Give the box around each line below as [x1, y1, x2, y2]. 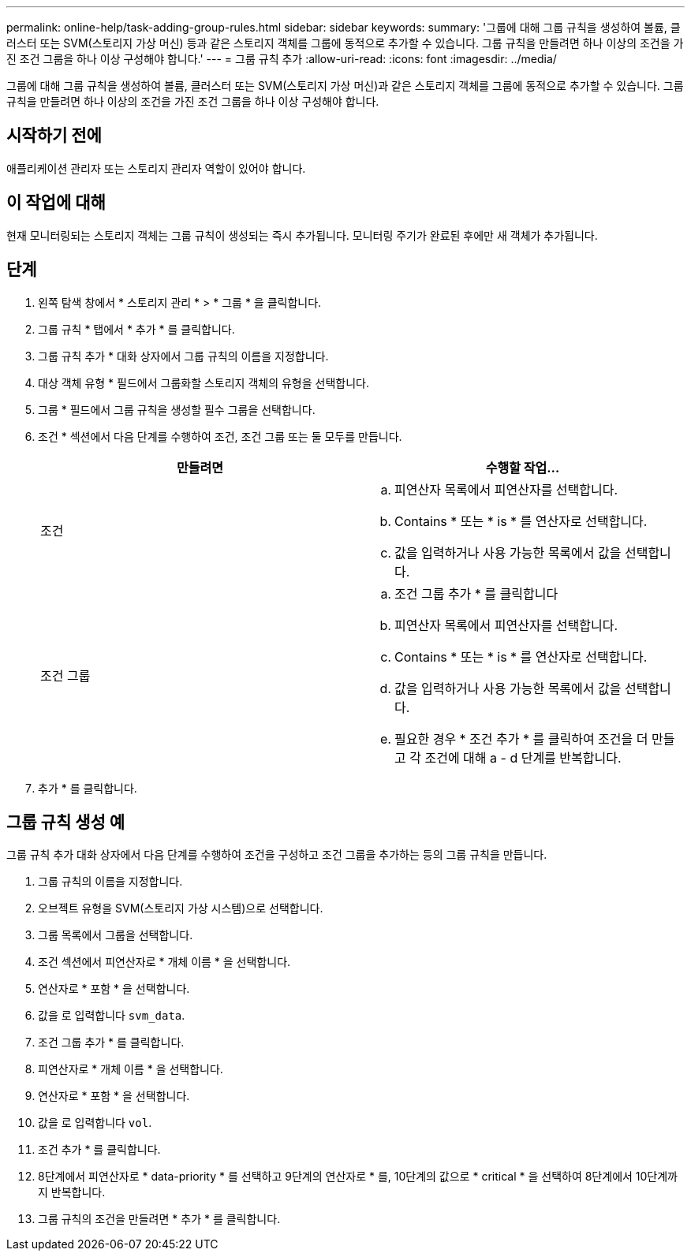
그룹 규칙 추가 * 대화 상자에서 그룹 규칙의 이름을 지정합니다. [38, 349, 329, 363]
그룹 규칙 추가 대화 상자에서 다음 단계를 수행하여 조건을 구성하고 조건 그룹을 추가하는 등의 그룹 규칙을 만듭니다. [6, 848, 547, 862]
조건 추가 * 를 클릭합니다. [38, 1143, 161, 1157]
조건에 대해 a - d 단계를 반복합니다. [424, 749, 622, 766]
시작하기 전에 [6, 125, 102, 146]
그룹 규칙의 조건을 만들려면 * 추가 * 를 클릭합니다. [38, 1212, 281, 1226]
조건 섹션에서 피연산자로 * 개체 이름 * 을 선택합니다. [38, 955, 291, 969]
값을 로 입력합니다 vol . [38, 1116, 152, 1130]
